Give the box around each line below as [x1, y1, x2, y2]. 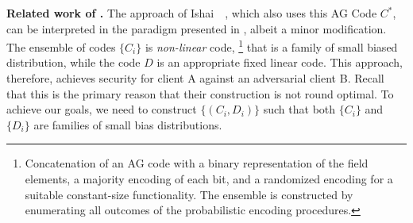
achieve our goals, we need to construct [6, 101, 197, 117]
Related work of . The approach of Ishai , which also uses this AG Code [6, 5, 377, 21]
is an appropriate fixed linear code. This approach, [156, 54, 403, 71]
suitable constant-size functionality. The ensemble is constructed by [25, 186, 353, 202]
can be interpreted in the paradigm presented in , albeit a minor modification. [6, 20, 387, 37]
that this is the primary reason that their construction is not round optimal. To [6, 85, 394, 102]
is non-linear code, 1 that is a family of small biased [145, 37, 398, 55]
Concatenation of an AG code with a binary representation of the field [25, 155, 369, 171]
